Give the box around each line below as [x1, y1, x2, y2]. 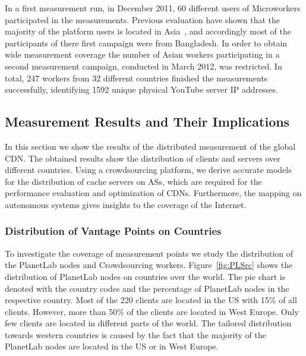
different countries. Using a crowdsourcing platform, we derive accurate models [5, 163, 292, 176]
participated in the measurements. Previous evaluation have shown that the [5, 13, 280, 26]
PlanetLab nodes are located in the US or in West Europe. [5, 340, 219, 352]
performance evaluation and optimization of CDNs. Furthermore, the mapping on [5, 187, 302, 199]
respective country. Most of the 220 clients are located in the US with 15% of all [5, 294, 297, 306]
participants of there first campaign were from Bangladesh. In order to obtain [5, 36, 288, 49]
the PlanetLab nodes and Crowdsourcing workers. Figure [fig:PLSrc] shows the [5, 259, 293, 271]
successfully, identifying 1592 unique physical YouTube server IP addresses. [5, 83, 278, 96]
